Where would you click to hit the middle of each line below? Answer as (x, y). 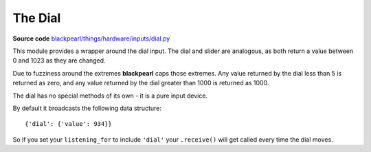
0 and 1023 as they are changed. (59, 61)
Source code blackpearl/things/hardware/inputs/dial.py (91, 39)
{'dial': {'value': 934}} (69, 124)
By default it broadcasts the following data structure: (87, 108)
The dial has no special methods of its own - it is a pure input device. (110, 96)
